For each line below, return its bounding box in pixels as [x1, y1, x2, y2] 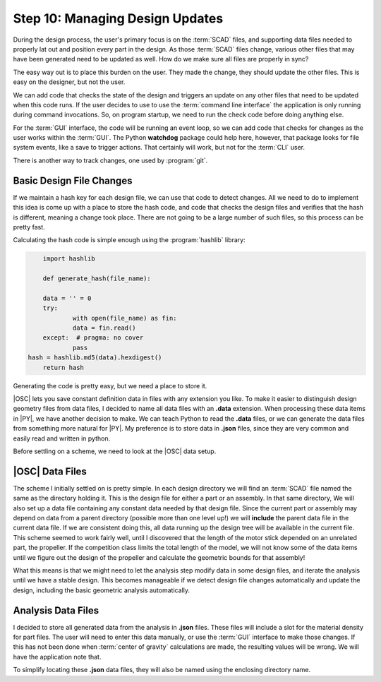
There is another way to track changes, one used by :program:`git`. [13, 156, 208, 164]
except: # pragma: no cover [42, 334, 144, 342]
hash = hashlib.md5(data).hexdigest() [28, 354, 162, 361]
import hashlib [42, 255, 95, 263]
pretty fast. [13, 222, 45, 231]
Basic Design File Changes [13, 174, 133, 186]
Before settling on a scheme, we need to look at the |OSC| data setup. [13, 447, 217, 455]
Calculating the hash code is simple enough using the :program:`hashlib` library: [13, 236, 246, 244]
